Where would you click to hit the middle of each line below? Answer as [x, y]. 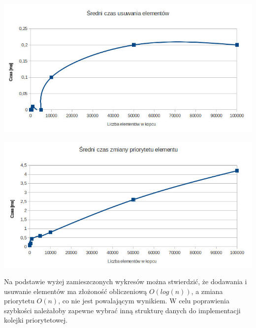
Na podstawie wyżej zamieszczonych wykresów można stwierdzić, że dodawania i [126, 281]
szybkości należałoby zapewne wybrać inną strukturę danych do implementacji [122, 310]
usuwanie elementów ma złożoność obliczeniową [76, 291]
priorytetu [19, 301]
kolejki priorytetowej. [36, 320]
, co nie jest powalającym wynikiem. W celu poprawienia [144, 301]
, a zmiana [207, 291]
